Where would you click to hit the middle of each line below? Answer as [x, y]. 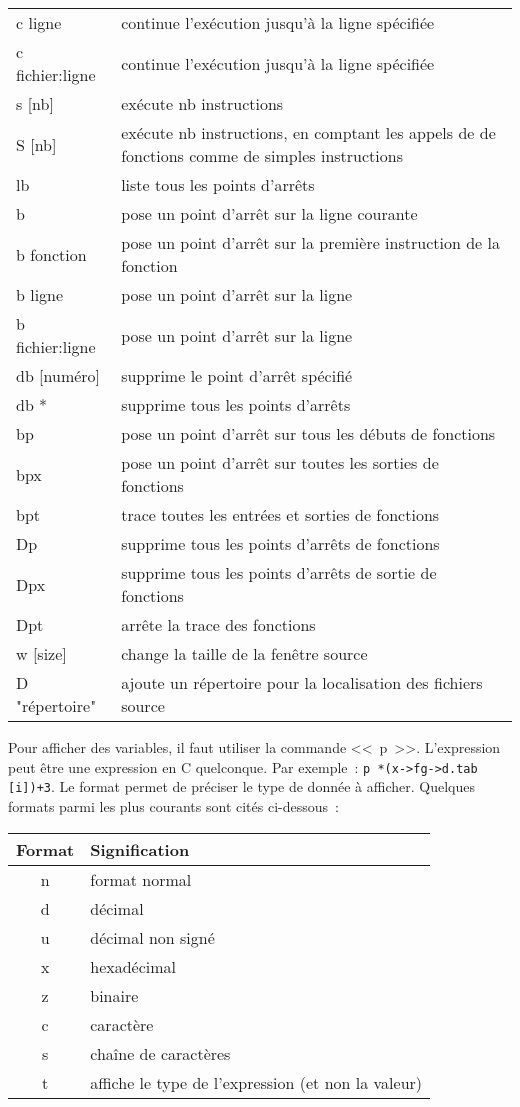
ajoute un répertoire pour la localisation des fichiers [302, 682]
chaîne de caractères [160, 1053]
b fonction [51, 254]
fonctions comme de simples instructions [262, 155]
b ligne [40, 294]
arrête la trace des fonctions [218, 624]
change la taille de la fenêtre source [244, 653]
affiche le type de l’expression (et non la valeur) [256, 1082]
